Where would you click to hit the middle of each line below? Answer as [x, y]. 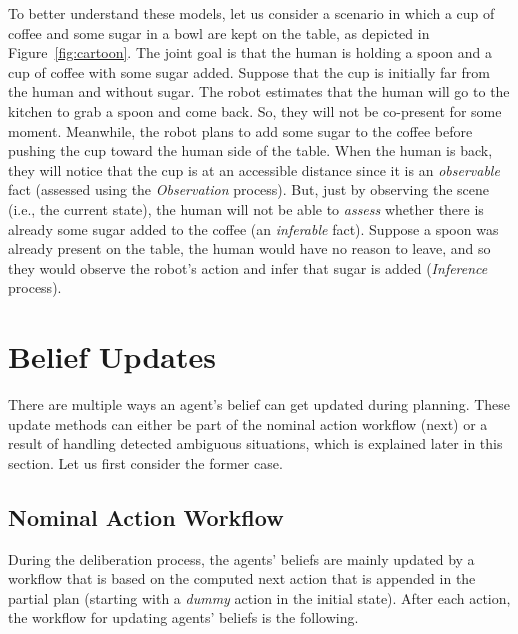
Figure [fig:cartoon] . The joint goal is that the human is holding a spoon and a [250, 52]
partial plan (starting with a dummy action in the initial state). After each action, [259, 597]
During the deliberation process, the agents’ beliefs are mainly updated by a [241, 558]
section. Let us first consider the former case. [145, 462]
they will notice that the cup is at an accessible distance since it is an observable [254, 169]
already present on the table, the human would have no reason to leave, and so [249, 248]
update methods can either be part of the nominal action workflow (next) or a [248, 423]
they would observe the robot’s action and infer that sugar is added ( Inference [248, 267]
